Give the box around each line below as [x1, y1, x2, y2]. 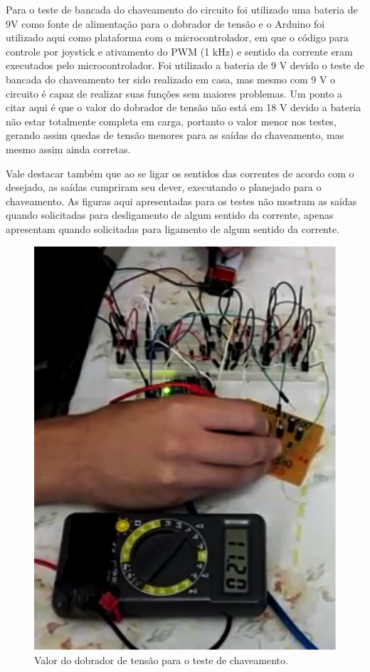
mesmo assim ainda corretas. [6, 141, 131, 156]
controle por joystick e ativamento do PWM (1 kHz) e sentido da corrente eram [6, 43, 353, 58]
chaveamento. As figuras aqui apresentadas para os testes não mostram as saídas [6, 193, 357, 208]
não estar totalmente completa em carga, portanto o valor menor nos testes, [6, 113, 337, 128]
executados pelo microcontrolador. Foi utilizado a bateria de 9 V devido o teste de [6, 58, 364, 73]
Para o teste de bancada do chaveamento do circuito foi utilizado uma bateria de [6, 2, 358, 16]
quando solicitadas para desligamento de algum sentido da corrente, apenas [6, 207, 334, 222]
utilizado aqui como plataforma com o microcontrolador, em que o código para [6, 30, 349, 45]
